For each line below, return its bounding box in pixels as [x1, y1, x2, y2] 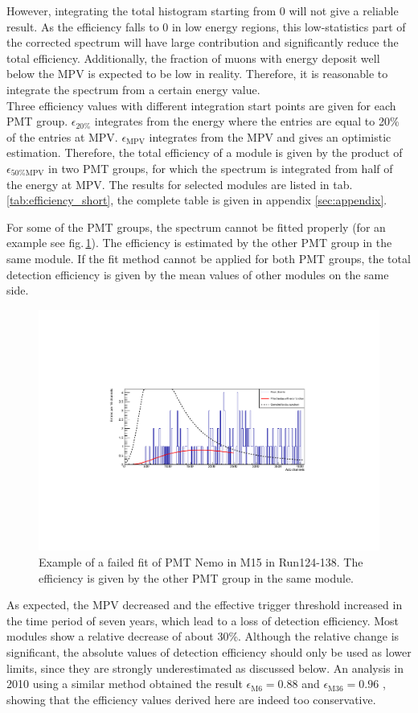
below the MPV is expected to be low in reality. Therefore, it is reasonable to [6, 65, 388, 82]
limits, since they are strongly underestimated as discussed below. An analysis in [6, 659, 404, 676]
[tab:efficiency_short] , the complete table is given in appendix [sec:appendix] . [6, 192, 387, 208]
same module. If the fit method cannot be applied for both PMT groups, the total [6, 249, 411, 266]
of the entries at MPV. [6, 128, 118, 145]
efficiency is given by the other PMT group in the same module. [39, 569, 354, 586]
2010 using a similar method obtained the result [6, 675, 243, 692]
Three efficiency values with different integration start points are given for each [6, 97, 396, 113]
